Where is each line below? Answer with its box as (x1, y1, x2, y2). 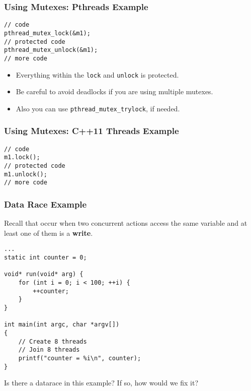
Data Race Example (4, 198, 87, 210)
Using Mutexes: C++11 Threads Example (4, 124, 179, 137)
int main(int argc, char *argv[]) (4, 321, 120, 329)
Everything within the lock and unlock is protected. (16, 69, 179, 80)
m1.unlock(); (4, 170, 47, 178)
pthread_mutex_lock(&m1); (4, 29, 91, 37)
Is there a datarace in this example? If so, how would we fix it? (4, 377, 199, 388)
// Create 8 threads (18, 338, 87, 345)
